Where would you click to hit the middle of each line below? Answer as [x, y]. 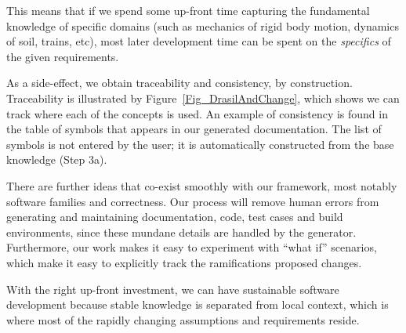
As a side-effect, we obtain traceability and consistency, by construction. [179, 83]
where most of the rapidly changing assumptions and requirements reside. [183, 319]
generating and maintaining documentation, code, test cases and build [175, 217]
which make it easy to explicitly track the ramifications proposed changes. [184, 262]
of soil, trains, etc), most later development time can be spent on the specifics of [199, 41]
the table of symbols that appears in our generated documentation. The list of [194, 129]
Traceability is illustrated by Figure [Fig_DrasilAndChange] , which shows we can [203, 98]
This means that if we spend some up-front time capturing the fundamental [188, 10]
